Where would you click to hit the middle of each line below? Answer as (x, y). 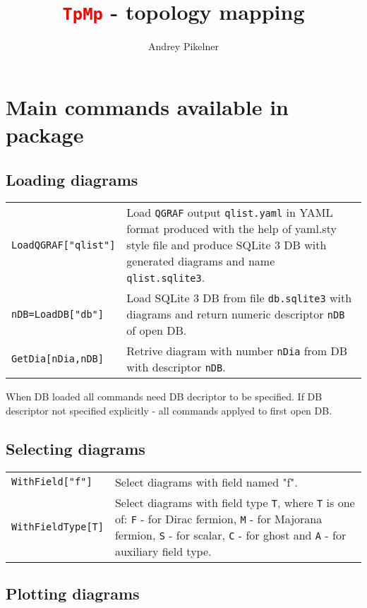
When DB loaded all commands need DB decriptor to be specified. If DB (164, 397)
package (45, 135)
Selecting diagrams (76, 448)
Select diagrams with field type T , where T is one (235, 502)
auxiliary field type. (163, 551)
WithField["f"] (52, 482)
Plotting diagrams (73, 594)
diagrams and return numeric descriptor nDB (236, 314)
